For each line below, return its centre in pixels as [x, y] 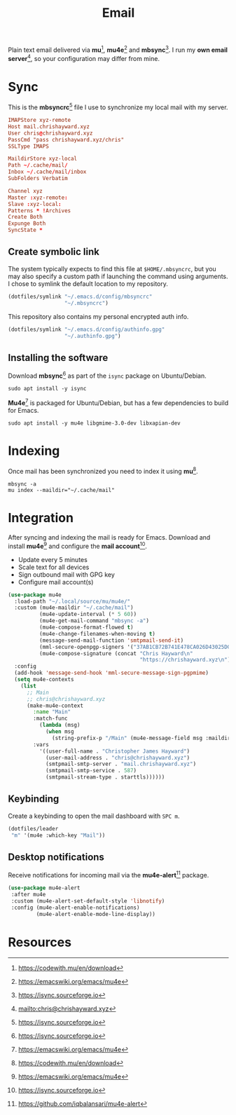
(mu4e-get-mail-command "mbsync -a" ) [94, 621]
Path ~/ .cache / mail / [38, 165]
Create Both [25, 217]
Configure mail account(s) [56, 582]
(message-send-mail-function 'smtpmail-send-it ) [111, 640]
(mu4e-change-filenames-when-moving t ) [97, 634]
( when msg [60, 732]
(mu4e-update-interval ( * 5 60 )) [88, 615]
